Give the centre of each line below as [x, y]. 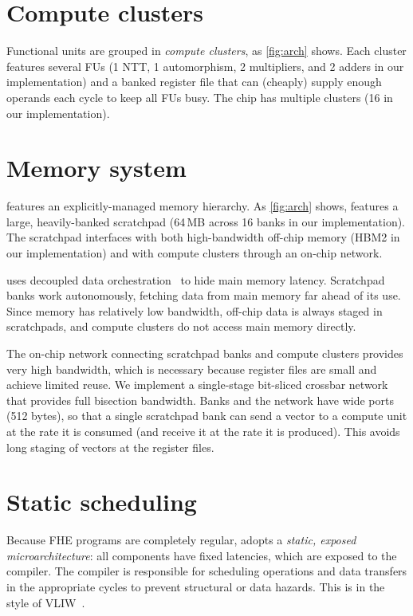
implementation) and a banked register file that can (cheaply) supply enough [194, 82]
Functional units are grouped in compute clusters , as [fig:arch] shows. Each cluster [206, 51]
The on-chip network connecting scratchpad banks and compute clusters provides [205, 353]
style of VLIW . [46, 602]
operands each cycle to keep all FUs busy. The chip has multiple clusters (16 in [200, 97]
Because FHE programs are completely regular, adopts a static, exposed [181, 540]
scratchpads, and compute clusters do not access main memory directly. [181, 326]
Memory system [96, 168]
